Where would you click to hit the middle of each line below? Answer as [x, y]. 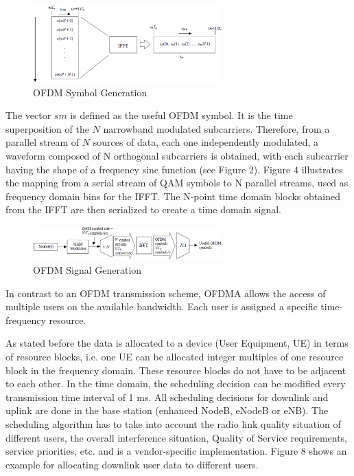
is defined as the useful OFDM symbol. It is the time [181, 115]
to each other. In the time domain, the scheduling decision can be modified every [176, 383]
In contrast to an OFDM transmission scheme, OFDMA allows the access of [166, 293]
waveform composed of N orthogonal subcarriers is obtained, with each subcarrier [177, 155]
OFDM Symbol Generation [90, 92]
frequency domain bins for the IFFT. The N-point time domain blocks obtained [173, 196]
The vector [28, 115]
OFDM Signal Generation [87, 270]
